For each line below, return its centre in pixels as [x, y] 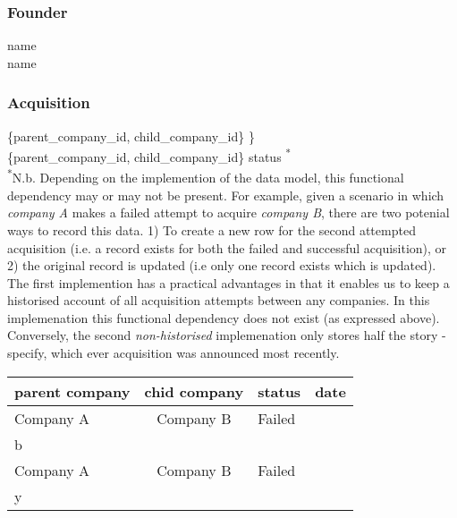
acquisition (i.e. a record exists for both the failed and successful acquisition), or [227, 247]
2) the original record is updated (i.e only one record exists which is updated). [222, 265]
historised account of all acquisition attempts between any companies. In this [219, 300]
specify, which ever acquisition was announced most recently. [173, 353]
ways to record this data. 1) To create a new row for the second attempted [212, 229]
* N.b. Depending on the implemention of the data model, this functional [206, 176]
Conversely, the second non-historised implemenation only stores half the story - [227, 335]
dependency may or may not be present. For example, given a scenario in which [226, 195]
